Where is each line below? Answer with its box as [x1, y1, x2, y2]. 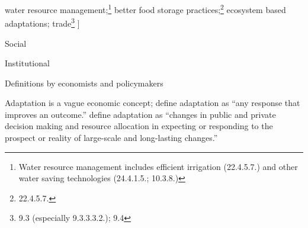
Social [5, 37, 27, 49]
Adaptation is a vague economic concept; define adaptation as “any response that [5, 97, 300, 109]
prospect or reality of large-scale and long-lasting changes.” [5, 131, 218, 144]
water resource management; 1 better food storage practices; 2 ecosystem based [5, 2, 286, 15]
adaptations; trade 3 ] [5, 15, 80, 29]
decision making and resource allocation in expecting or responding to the [5, 120, 273, 132]
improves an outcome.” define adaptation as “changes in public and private [5, 108, 276, 120]
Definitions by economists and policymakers [5, 76, 163, 89]
